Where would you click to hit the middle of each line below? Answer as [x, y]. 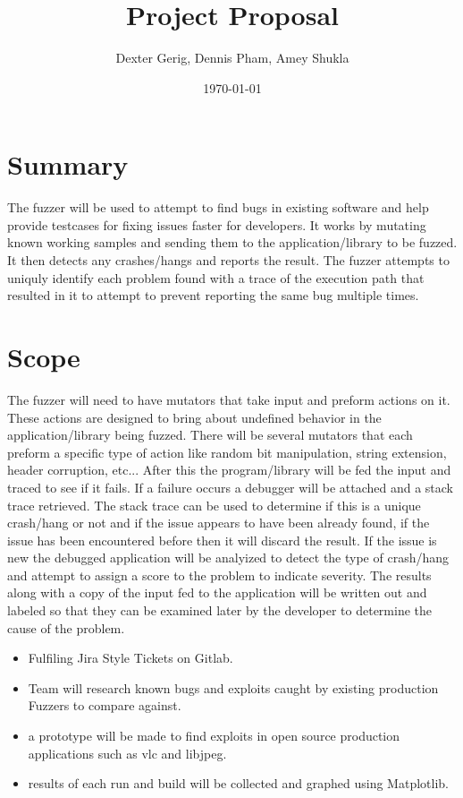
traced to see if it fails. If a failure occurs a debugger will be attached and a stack [230, 487]
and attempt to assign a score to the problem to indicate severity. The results [219, 575]
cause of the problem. [66, 627]
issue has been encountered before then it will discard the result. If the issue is [222, 540]
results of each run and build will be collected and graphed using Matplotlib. [238, 783]
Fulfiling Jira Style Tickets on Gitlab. [130, 658]
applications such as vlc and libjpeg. [127, 753]
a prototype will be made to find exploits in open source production [214, 736]
